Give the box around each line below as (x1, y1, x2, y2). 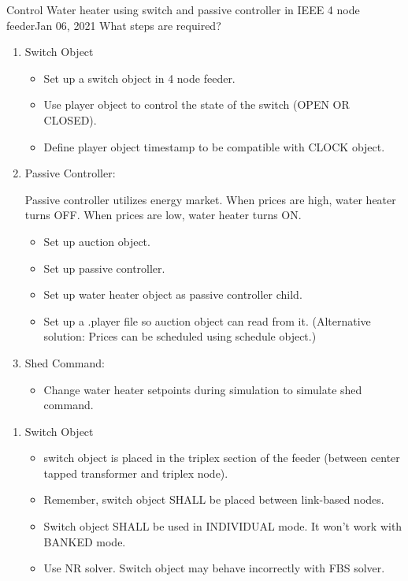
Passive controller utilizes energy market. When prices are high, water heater (24, 191, 396, 207)
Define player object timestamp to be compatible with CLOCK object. (43, 138, 385, 155)
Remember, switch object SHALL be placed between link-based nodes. (43, 491, 384, 508)
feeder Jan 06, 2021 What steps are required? (6, 17, 221, 33)
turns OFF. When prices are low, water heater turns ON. (24, 207, 302, 223)
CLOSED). (43, 111, 97, 128)
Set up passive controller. (43, 259, 165, 276)
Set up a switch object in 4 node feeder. (43, 69, 236, 86)
